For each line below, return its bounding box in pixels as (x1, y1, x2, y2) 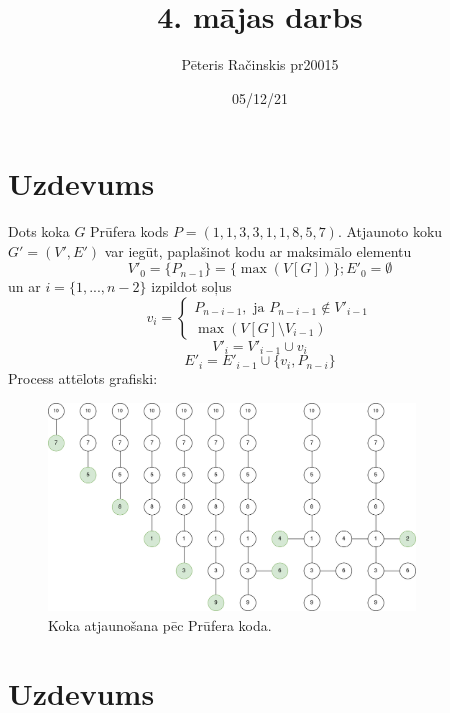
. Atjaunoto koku (337, 221, 443, 242)
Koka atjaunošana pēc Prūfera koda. (48, 614, 272, 635)
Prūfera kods (90, 221, 169, 242)
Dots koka (8, 221, 70, 242)
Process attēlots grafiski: (8, 368, 158, 389)
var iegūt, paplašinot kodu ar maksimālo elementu (104, 240, 412, 261)
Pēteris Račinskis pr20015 (181, 54, 339, 75)
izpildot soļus (151, 276, 232, 297)
